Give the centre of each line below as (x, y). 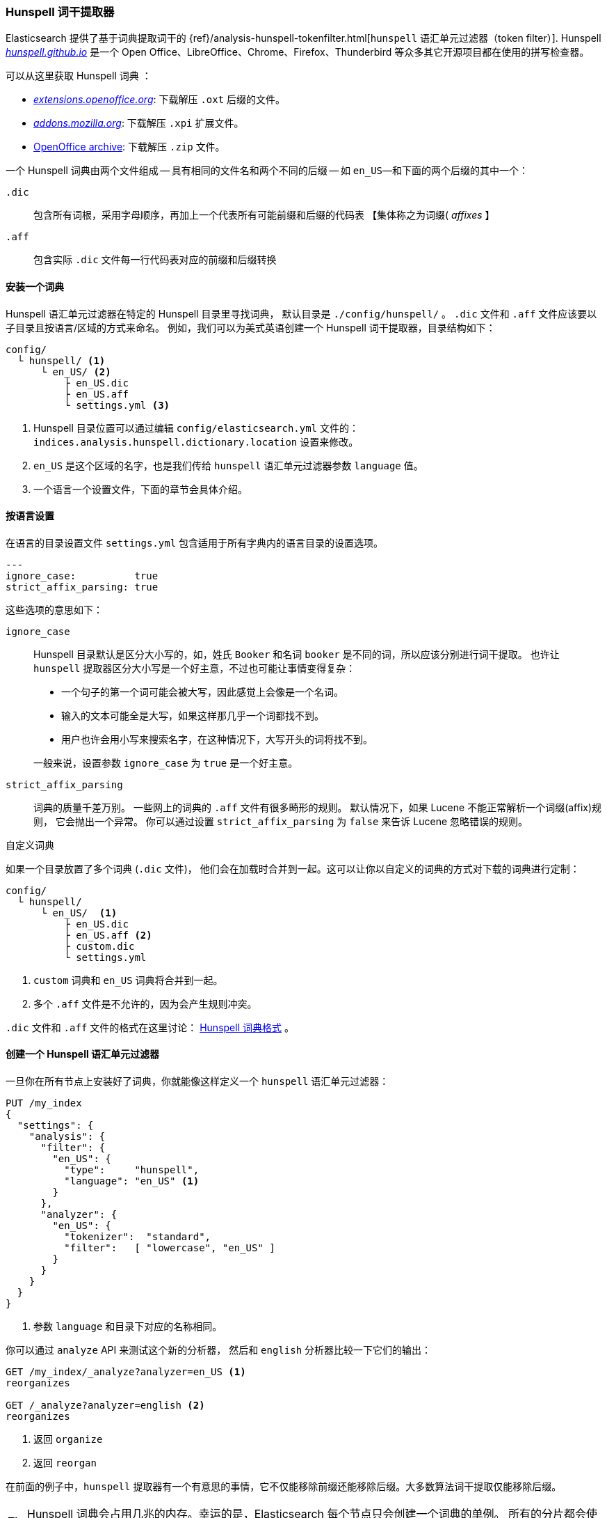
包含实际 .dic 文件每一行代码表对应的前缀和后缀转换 (155, 260)
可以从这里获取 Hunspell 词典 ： (79, 76)
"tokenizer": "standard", (138, 1237)
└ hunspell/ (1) (61, 360)
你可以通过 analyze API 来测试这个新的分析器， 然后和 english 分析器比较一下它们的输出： (219, 1350)
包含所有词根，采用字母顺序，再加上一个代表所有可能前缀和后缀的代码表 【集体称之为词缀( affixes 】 (264, 215)
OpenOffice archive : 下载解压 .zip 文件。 (129, 147)
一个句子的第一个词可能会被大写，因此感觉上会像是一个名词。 (202, 691)
